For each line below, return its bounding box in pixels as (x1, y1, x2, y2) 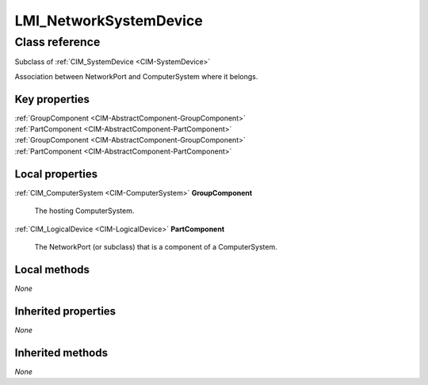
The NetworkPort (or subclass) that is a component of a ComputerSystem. (34, 242, 277, 251)
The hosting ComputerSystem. (34, 206, 135, 215)
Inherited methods (14, 345, 109, 360)
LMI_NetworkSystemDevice (14, 12, 204, 29)
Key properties (14, 92, 90, 106)
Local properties (14, 167, 98, 181)
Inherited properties (14, 304, 117, 318)
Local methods (14, 262, 90, 276)
